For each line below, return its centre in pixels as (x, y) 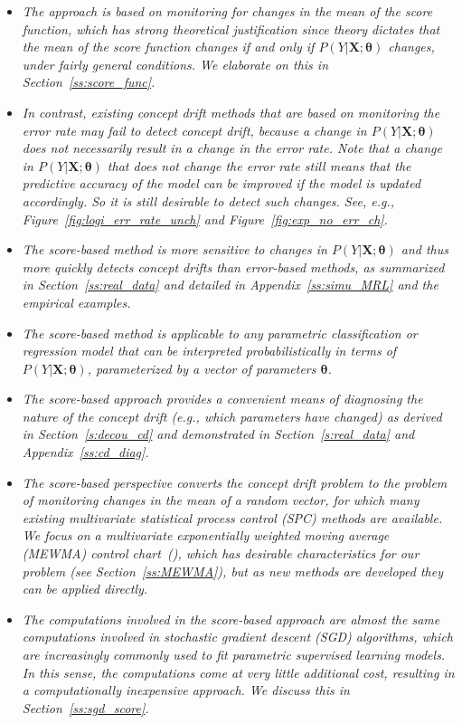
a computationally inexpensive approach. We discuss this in (186, 690)
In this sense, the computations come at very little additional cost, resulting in (238, 672)
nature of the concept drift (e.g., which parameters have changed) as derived (232, 416)
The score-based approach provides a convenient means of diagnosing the (222, 399)
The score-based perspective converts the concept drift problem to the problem (235, 482)
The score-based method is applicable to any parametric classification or (220, 333)
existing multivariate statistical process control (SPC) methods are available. (232, 517)
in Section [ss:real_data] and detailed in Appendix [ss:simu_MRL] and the (230, 285)
